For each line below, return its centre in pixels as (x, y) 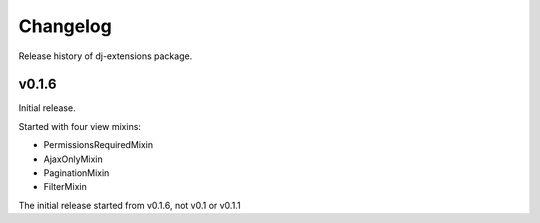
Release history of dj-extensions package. (105, 56)
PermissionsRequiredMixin (98, 145)
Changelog (65, 26)
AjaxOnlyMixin (73, 159)
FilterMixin (65, 187)
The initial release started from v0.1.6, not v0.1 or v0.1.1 (129, 205)
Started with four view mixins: (80, 126)
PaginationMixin (76, 173)
